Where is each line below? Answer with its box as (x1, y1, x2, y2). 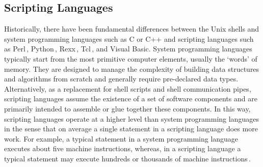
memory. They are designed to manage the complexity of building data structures (4, 63, 259, 74)
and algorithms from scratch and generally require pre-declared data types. (4, 73, 239, 84)
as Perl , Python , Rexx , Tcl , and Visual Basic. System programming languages (4, 43, 252, 54)
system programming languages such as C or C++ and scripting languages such (4, 33, 254, 44)
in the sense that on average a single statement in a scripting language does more (4, 123, 258, 134)
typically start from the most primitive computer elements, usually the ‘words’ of (4, 53, 257, 64)
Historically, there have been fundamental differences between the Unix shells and (4, 23, 259, 34)
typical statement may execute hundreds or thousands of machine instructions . (4, 153, 251, 163)
